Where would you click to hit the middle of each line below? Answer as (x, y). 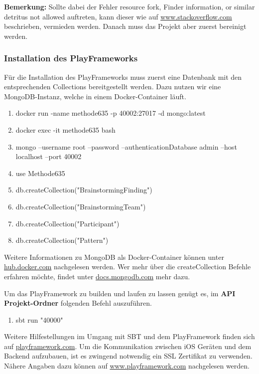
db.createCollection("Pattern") (62, 240)
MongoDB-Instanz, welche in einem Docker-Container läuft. (95, 96)
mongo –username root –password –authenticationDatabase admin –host (126, 146)
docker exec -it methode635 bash (65, 129)
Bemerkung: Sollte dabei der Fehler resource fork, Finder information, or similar (129, 6)
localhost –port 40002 (49, 156)
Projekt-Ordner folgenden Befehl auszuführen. (78, 303)
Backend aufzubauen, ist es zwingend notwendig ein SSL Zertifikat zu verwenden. (128, 356)
